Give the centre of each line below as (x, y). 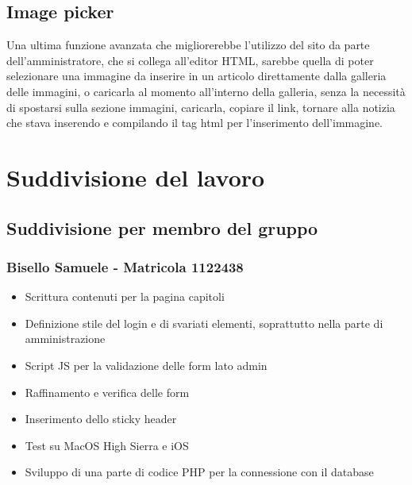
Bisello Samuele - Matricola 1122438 (125, 266)
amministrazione (65, 339)
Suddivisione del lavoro (136, 177)
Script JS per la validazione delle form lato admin (146, 365)
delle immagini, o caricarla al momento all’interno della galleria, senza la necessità (206, 91)
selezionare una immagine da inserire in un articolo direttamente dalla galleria (196, 76)
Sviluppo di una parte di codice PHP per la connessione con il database (199, 472)
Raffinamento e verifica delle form (107, 392)
